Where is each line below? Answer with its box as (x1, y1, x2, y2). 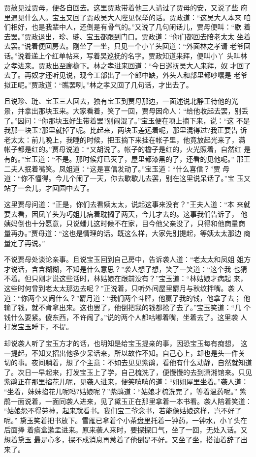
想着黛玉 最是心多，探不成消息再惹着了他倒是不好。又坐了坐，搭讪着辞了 (4, 434, 241, 444)
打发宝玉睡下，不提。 (4, 321, 73, 332)
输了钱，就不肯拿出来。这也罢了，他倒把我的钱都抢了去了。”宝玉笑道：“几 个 (4, 302, 251, 313)
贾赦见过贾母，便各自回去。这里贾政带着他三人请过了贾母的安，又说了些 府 (4, 2, 248, 12)
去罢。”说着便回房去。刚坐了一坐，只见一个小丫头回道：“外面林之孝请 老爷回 (4, 41, 251, 51)
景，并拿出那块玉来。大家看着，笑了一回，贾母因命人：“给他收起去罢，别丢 (4, 105, 249, 115)
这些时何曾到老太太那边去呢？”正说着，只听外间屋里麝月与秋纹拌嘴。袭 (4, 283, 235, 293)
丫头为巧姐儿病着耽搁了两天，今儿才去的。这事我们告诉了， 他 (45, 208, 248, 219)
